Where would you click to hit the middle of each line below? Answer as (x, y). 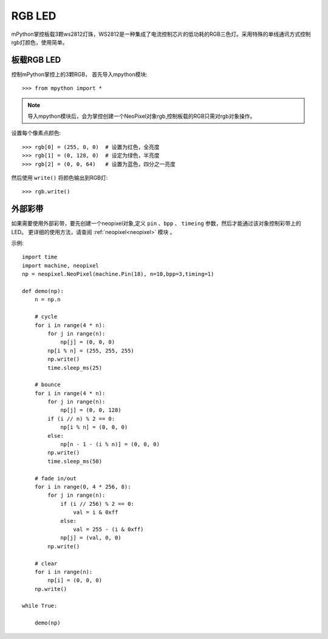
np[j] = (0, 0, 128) (91, 410)
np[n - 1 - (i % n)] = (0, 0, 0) (110, 444)
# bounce (47, 385)
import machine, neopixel (61, 265)
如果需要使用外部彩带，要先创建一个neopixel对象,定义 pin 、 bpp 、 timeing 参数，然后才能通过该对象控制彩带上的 (156, 223)
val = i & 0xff (96, 513)
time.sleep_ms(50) (75, 461)
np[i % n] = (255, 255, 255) (91, 351)
